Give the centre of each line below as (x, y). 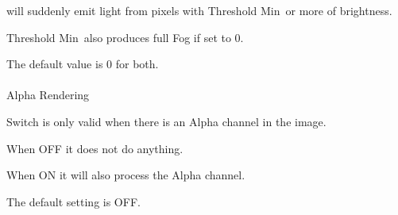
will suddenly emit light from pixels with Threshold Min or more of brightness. (199, 10)
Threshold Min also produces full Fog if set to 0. (125, 37)
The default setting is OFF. (73, 201)
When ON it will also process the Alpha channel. (126, 175)
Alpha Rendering (48, 95)
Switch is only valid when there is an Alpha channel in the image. (166, 121)
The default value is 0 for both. (83, 64)
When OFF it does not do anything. (95, 148)
